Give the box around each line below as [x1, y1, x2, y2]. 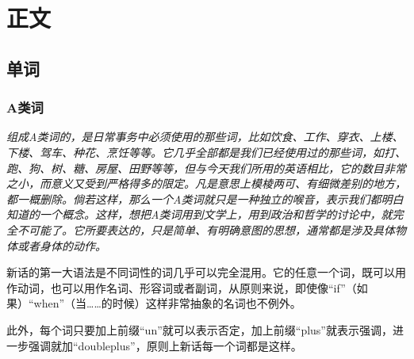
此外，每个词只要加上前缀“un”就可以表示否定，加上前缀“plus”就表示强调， [6, 321, 393, 338]
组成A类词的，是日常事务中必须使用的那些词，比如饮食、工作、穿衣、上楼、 [6, 128, 404, 145]
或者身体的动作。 [17, 237, 106, 254]
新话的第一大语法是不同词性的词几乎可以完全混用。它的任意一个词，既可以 [6, 264, 395, 281]
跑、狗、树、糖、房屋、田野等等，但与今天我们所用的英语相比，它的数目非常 [6, 159, 406, 176]
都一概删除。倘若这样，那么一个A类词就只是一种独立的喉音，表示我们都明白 [6, 190, 404, 207]
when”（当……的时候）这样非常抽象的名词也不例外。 [33, 295, 301, 311]
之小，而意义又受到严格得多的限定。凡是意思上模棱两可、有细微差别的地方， [6, 175, 406, 192]
